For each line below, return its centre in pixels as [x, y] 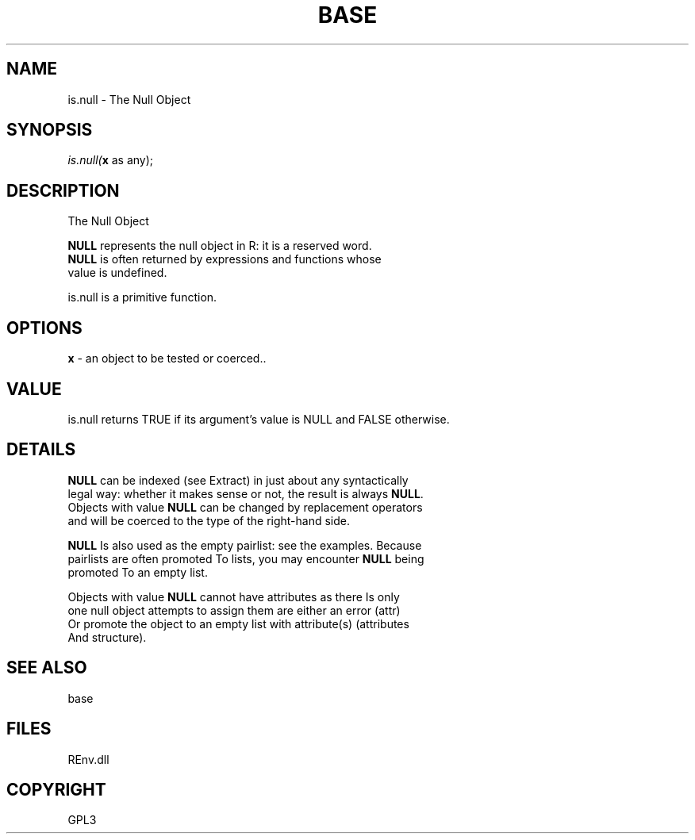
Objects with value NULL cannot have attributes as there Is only [234, 596]
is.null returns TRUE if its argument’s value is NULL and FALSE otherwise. [259, 419]
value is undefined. [117, 273]
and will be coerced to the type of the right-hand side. [209, 520]
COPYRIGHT [56, 789]
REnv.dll [88, 759]
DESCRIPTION [63, 190]
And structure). [107, 637]
